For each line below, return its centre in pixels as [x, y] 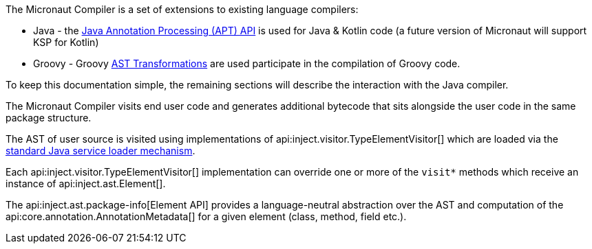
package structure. [49, 118]
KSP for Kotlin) [66, 42]
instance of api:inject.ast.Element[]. [86, 183]
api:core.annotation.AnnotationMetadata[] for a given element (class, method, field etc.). [206, 216]
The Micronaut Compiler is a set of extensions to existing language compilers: [182, 9]
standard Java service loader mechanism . [101, 151]
